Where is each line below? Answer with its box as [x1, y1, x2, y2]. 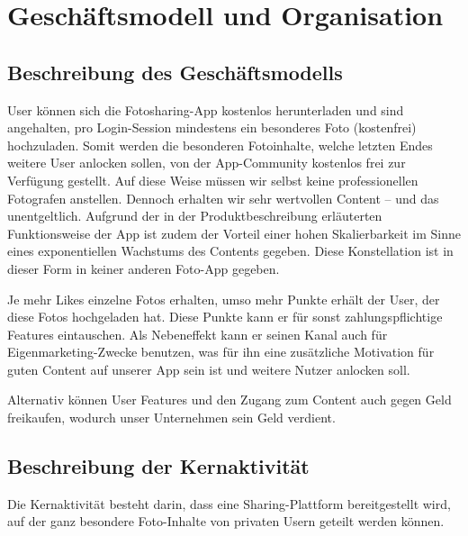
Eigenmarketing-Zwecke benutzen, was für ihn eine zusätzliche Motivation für [7, 342, 435, 361]
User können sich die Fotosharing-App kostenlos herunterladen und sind [7, 100, 404, 119]
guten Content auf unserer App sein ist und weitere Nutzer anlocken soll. [7, 359, 410, 378]
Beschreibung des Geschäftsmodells [7, 58, 343, 86]
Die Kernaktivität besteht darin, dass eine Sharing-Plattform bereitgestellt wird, [7, 494, 451, 513]
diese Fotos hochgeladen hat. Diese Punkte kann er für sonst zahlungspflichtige [7, 307, 443, 326]
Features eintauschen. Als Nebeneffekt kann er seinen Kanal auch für [7, 324, 388, 343]
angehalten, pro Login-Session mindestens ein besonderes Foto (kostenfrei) [7, 118, 417, 137]
